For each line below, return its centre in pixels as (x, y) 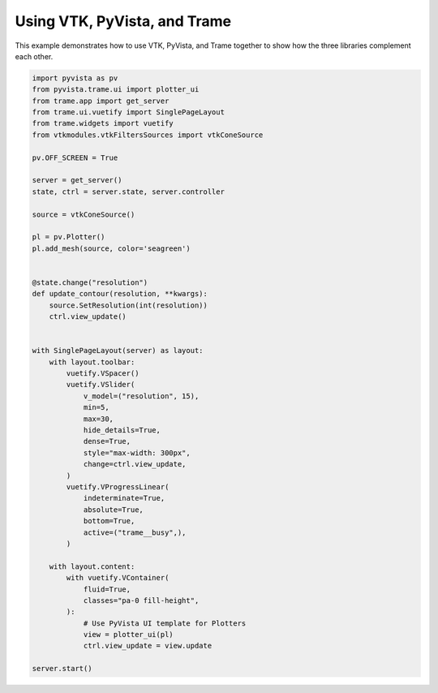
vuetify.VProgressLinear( (118, 486)
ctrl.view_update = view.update (148, 646)
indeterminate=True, (124, 498)
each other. (34, 56)
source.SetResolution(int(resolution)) (129, 305)
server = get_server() (77, 180)
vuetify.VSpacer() (103, 374)
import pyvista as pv (75, 78)
